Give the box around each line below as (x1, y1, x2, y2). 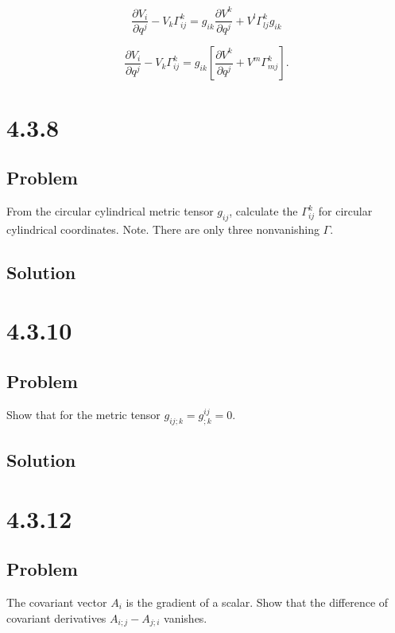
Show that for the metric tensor (6, 406, 161, 422)
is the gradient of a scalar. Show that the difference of (126, 593, 389, 610)
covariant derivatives (6, 609, 106, 626)
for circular (318, 203, 373, 219)
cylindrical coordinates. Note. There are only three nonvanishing (6, 220, 319, 237)
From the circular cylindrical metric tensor (6, 203, 214, 219)
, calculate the (229, 203, 298, 219)
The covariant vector (6, 593, 107, 610)
